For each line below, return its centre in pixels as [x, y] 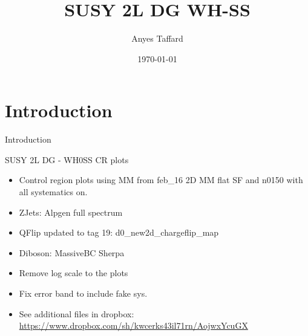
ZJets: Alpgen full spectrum [71, 212]
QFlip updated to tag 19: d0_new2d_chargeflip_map [119, 232]
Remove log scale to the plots [74, 273]
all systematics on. [53, 192]
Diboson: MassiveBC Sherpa [72, 252]
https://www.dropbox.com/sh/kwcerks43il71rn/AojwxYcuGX [133, 325]
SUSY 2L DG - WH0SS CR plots [67, 159]
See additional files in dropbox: [77, 313]
